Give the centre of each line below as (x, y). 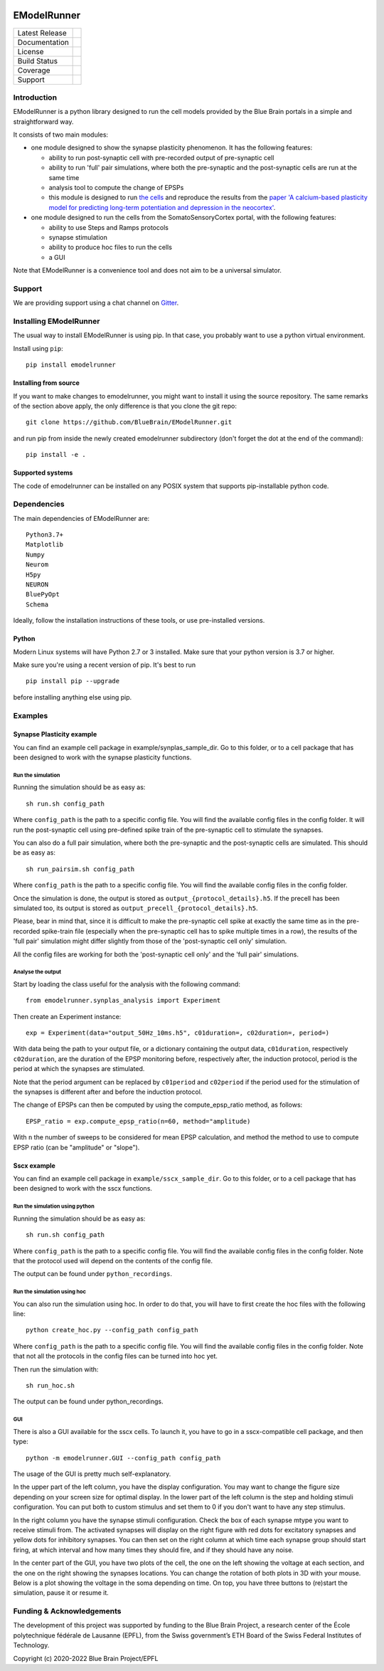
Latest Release (42, 33)
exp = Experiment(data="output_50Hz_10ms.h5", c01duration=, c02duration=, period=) (178, 1033)
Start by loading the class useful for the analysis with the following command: (127, 984)
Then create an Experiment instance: (67, 1016)
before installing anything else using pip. (73, 697)
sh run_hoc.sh (50, 1386)
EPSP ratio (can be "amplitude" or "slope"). (76, 1147)
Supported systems (43, 473)
